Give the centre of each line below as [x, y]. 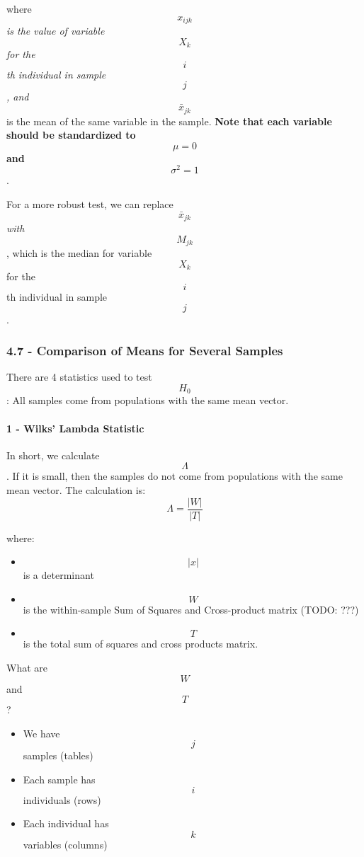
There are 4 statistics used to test [79, 377]
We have [41, 733]
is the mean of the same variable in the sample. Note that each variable [169, 121]
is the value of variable [56, 31]
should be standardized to [71, 135]
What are [27, 668]
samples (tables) [58, 755]
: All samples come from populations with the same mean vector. [148, 400]
